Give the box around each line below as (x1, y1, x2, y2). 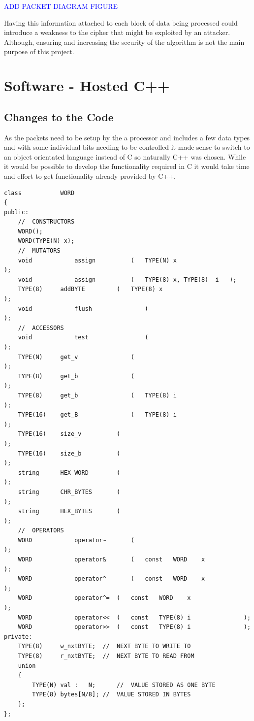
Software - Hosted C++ (4, 75, 170, 96)
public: (4, 208, 29, 216)
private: (4, 633, 32, 640)
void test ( (18, 334, 149, 341)
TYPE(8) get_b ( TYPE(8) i (18, 392, 177, 399)
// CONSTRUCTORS (18, 218, 75, 226)
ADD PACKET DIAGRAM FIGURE (4, 1, 118, 11)
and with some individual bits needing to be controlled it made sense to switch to (4, 142, 250, 152)
